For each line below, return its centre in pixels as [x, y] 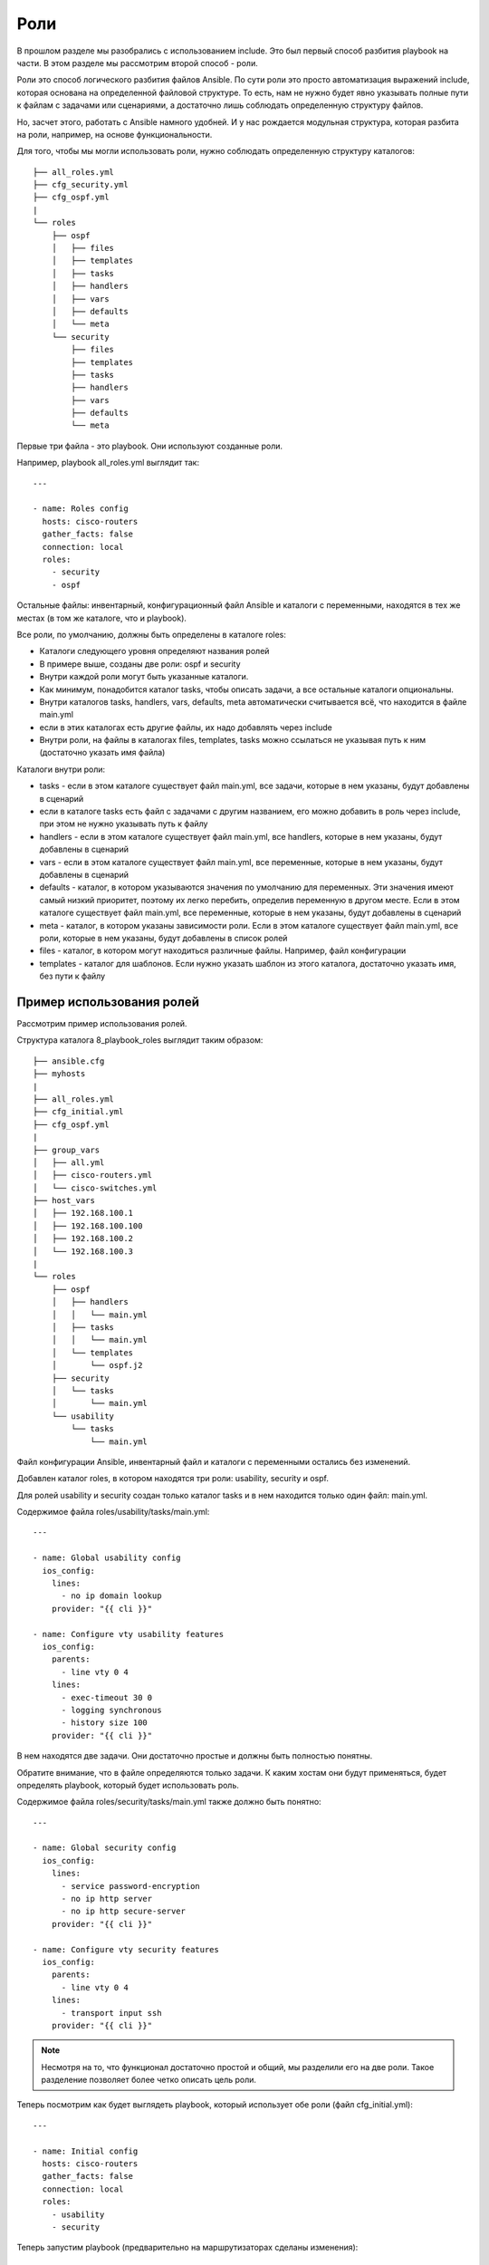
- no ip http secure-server [123, 1911]
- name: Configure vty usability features [129, 1634]
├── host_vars [64, 1201]
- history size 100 [105, 1723]
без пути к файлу [72, 976]
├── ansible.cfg [69, 1061]
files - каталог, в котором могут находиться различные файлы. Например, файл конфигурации [223, 950]
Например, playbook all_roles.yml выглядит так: [108, 463]
